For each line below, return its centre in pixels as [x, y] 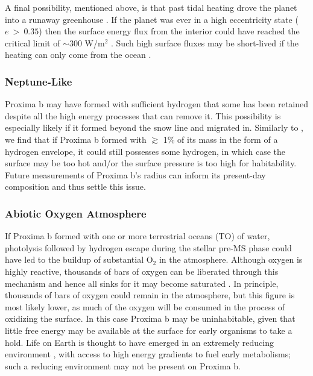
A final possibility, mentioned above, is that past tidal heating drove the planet [151, 7]
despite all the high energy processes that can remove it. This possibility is [143, 115]
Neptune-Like [39, 81]
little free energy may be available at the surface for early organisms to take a [149, 330]
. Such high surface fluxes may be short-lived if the [205, 42]
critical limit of [33, 42]
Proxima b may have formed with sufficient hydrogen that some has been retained [157, 104]
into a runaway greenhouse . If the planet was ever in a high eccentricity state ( [152, 19]
